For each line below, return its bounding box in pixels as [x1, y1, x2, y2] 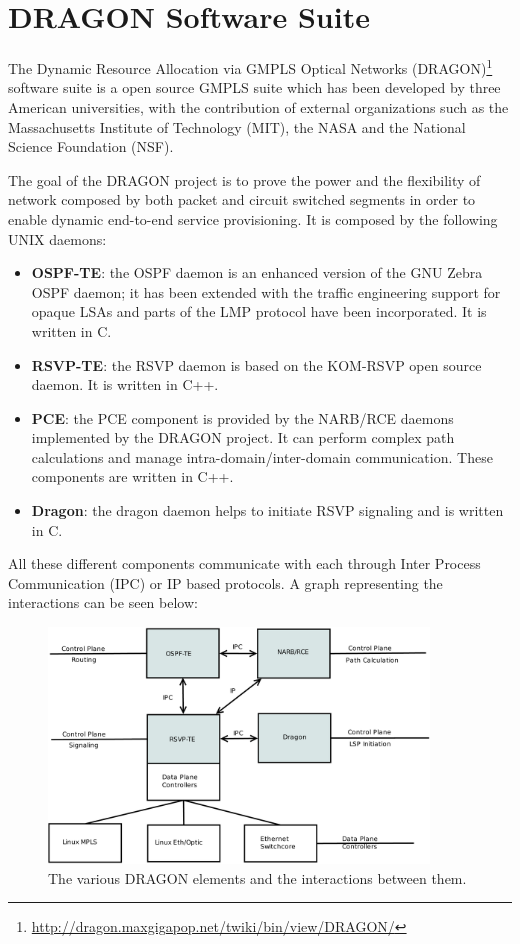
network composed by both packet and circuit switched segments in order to [8, 189, 476, 210]
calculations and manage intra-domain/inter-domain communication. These [31, 446, 493, 467]
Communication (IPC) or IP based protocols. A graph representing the [8, 572, 443, 593]
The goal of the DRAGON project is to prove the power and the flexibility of [8, 169, 481, 190]
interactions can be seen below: [8, 592, 198, 613]
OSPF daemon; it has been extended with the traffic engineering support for [31, 281, 501, 302]
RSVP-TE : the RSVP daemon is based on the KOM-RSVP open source [31, 354, 482, 375]
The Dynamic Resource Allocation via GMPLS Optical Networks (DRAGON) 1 [8, 55, 493, 78]
